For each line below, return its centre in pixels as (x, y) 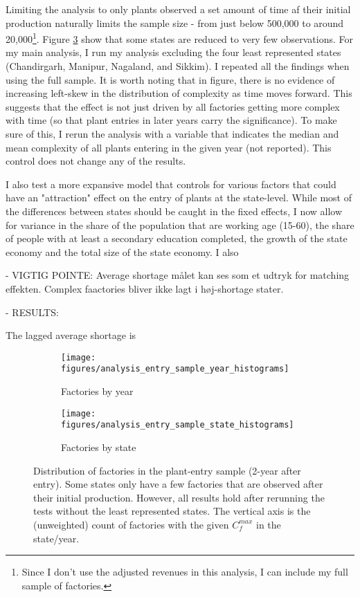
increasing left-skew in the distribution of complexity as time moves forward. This (179, 93)
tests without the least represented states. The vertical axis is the (172, 511)
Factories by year (97, 391)
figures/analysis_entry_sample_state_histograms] (178, 425)
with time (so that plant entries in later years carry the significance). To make (171, 120)
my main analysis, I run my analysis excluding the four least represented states (173, 52)
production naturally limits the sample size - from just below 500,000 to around (175, 22)
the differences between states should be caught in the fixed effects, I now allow (174, 211)
